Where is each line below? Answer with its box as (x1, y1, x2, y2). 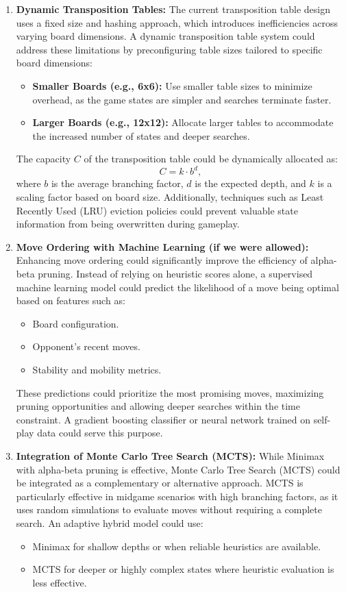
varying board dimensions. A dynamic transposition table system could (16, 29, 315, 43)
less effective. (32, 575, 87, 589)
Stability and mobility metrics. (32, 362, 162, 376)
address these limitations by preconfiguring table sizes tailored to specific (16, 42, 323, 56)
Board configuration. (32, 316, 119, 330)
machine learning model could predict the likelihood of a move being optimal (16, 280, 339, 294)
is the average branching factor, (51, 176, 184, 190)
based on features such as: (16, 293, 125, 308)
